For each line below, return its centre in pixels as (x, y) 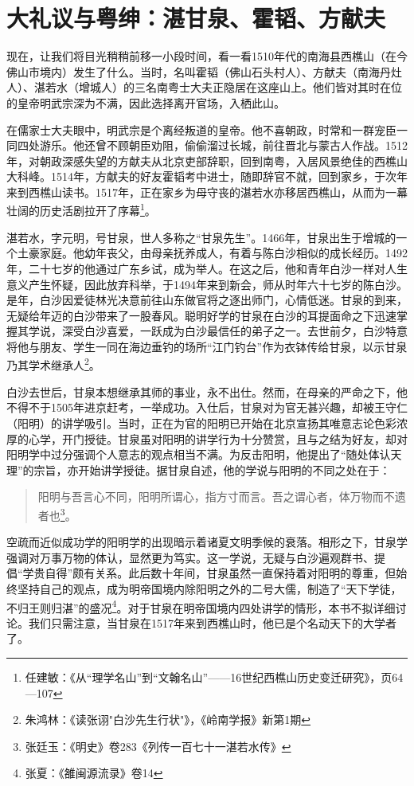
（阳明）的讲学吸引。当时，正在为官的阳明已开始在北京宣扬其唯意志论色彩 (201, 422)
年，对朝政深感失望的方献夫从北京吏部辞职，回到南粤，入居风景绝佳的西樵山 (207, 160)
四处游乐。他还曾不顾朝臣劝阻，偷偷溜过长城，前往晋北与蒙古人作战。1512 (212, 145)
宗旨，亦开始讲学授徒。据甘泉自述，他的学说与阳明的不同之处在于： (212, 469)
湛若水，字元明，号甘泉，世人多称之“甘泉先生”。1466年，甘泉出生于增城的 (201, 237)
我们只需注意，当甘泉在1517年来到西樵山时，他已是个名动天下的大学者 (212, 622)
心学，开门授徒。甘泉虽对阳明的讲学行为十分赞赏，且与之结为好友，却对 (218, 438)
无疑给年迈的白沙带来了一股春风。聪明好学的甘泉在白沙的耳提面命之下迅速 (201, 315)
